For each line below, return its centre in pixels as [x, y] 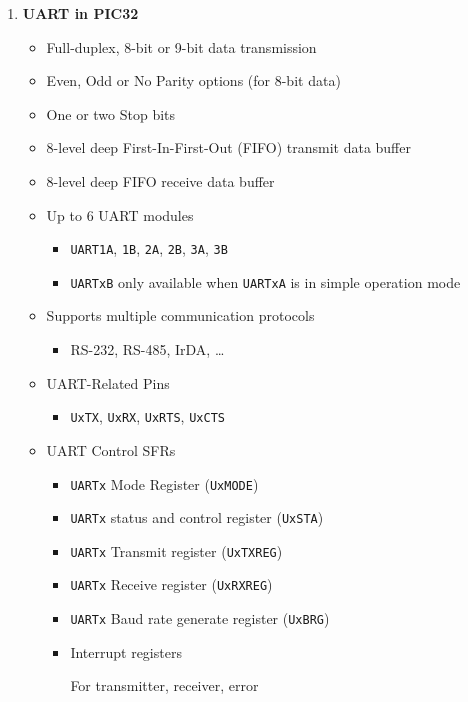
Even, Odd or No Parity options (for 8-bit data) [193, 80]
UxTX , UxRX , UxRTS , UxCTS [147, 416]
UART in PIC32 [80, 13]
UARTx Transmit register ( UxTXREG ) [176, 550]
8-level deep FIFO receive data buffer [160, 180]
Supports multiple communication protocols [180, 315]
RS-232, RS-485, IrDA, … [147, 349]
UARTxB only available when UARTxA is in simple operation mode [265, 281]
